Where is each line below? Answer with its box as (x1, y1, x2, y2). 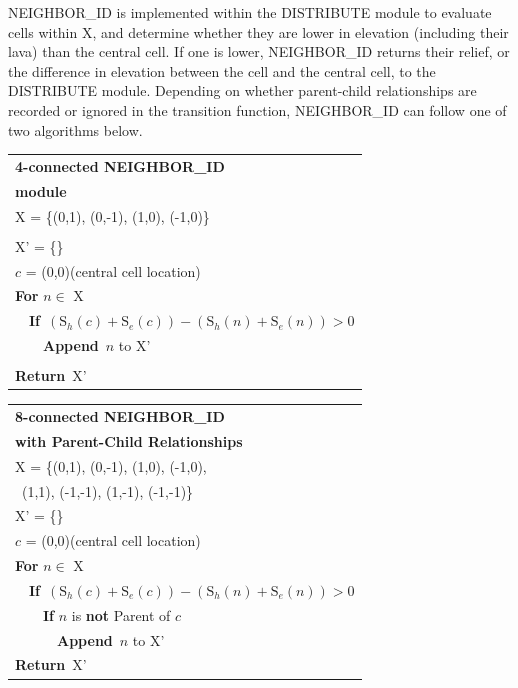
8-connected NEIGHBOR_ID (15, 406, 225, 426)
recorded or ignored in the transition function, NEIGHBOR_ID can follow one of (8, 99, 507, 120)
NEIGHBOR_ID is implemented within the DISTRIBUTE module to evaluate (8, 2, 492, 22)
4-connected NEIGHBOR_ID (15, 155, 225, 176)
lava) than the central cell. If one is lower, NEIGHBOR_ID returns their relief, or (8, 41, 510, 62)
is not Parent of (71, 604, 171, 625)
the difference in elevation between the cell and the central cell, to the (8, 60, 436, 81)
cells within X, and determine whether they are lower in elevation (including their (8, 21, 509, 42)
